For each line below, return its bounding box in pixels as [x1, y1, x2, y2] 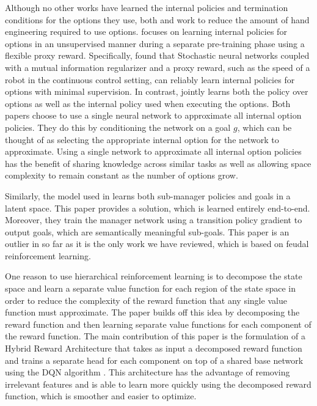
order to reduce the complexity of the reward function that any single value [5, 293, 287, 306]
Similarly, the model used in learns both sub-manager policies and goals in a [5, 189, 291, 202]
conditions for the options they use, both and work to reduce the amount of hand [5, 13, 310, 26]
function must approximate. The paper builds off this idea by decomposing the [5, 306, 300, 319]
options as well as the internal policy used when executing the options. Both [5, 97, 291, 109]
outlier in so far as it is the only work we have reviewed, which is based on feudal [5, 237, 309, 250]
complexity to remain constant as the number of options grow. [5, 169, 238, 182]
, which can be [237, 120, 292, 133]
